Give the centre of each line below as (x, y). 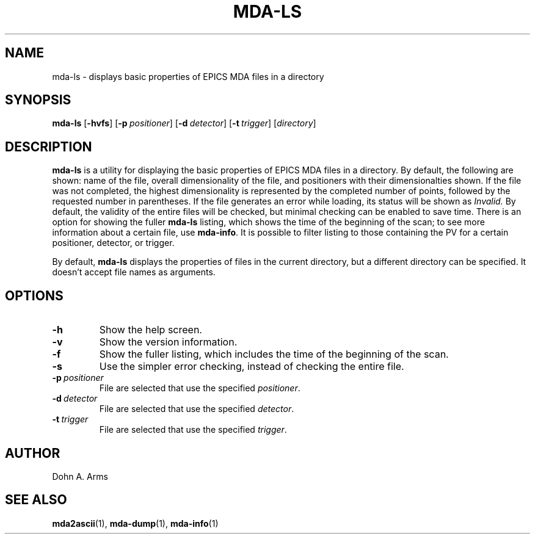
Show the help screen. (151, 330)
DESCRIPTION (49, 147)
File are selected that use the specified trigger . (193, 430)
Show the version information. (168, 342)
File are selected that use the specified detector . (197, 409)
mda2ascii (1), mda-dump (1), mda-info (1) (135, 523)
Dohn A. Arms (80, 476)
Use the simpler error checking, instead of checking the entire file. (252, 367)
